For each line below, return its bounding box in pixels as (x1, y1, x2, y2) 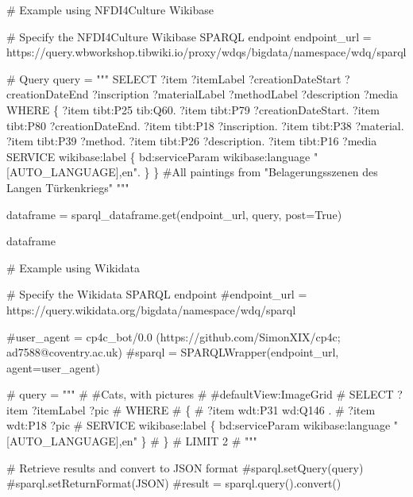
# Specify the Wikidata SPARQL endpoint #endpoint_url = (6, 286, 307, 302)
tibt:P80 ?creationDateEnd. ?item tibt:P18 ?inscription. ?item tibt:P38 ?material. (6, 117, 404, 133)
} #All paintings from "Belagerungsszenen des (153, 164, 378, 180)
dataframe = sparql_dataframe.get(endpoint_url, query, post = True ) (6, 206, 342, 222)
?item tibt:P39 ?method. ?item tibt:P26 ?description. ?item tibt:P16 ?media (6, 133, 377, 149)
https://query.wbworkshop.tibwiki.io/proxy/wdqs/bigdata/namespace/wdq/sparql (6, 44, 407, 60)
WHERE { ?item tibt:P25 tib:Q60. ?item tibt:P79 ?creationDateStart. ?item (6, 101, 380, 118)
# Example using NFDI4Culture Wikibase (6, 2, 214, 17)
